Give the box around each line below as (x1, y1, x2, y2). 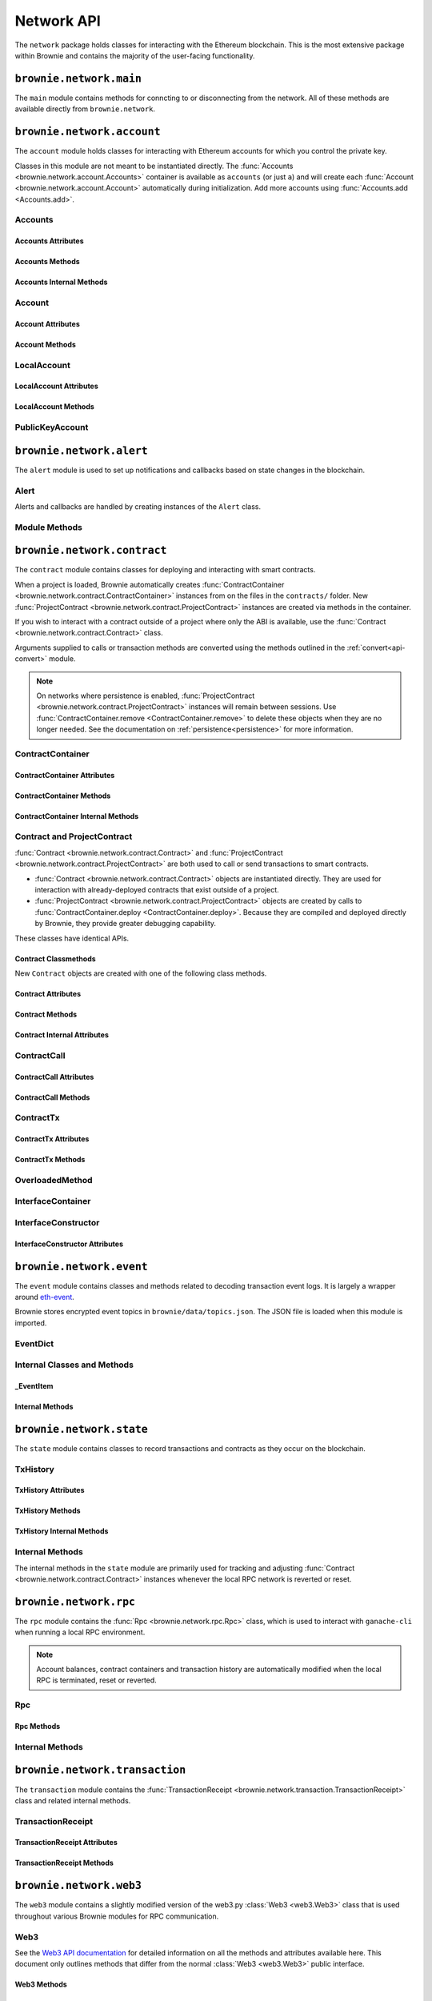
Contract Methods (14, 1009, 78, 1019)
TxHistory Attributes (14, 1486, 85, 1495)
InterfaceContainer (14, 1196, 91, 1207)
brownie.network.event (14, 1260, 148, 1273)
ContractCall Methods (14, 1093, 90, 1102)
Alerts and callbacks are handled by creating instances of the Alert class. (14, 502, 262, 511)
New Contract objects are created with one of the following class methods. (14, 968, 267, 978)
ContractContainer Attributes (14, 770, 115, 780)
